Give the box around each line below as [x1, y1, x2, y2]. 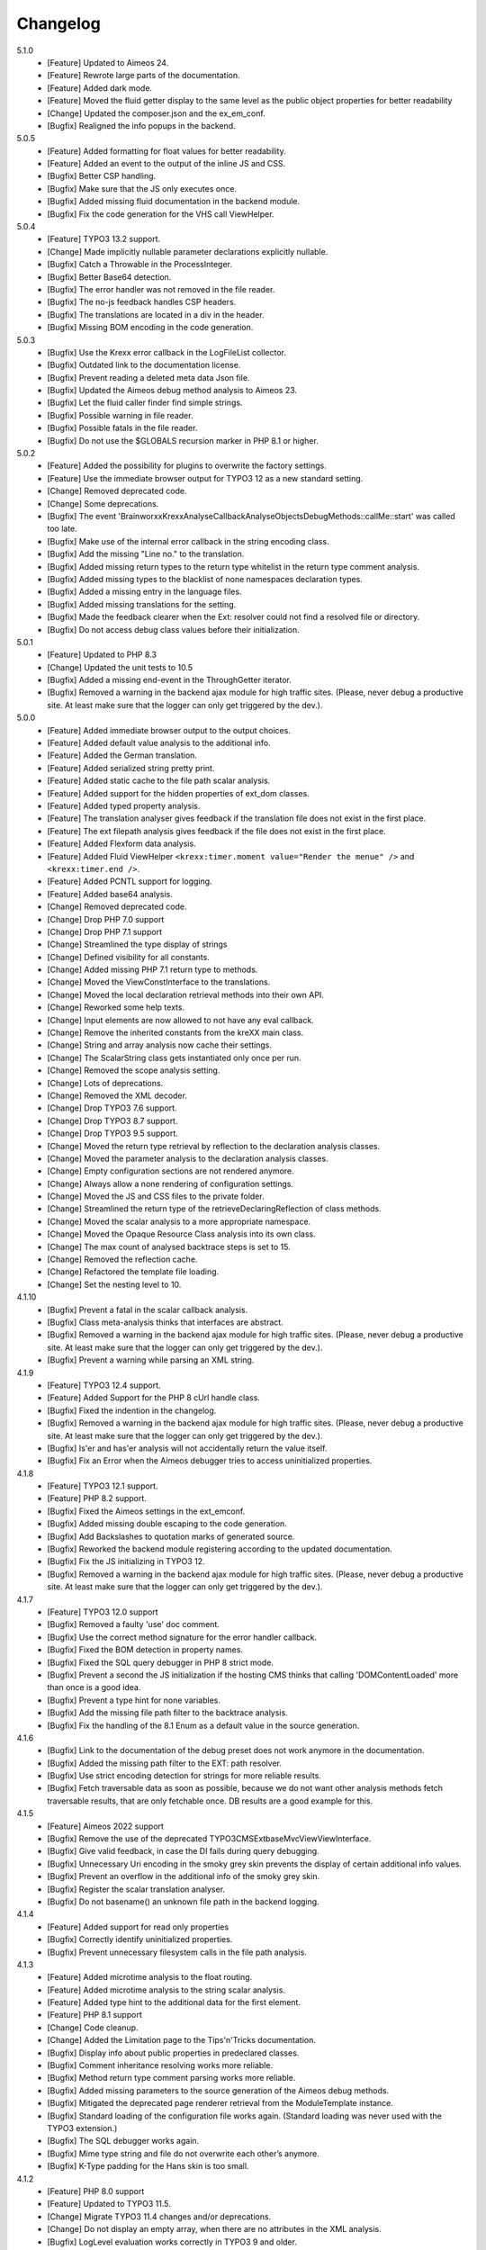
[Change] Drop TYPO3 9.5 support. [47, 1128, 179, 1138]
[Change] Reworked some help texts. [47, 1002, 184, 1012]
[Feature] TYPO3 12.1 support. [47, 1480, 158, 1491]
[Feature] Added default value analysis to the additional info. [47, 738, 272, 749]
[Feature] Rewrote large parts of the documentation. [47, 70, 240, 81]
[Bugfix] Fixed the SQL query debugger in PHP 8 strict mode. [47, 1657, 274, 1668]
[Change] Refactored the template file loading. [47, 1266, 220, 1277]
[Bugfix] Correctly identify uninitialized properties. [47, 1934, 233, 1945]
